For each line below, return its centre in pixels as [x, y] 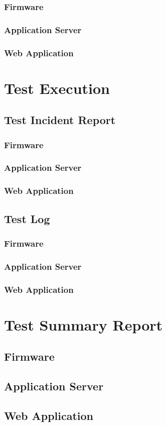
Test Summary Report [84, 324]
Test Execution [57, 88]
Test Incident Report [60, 120]
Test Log [27, 218]
